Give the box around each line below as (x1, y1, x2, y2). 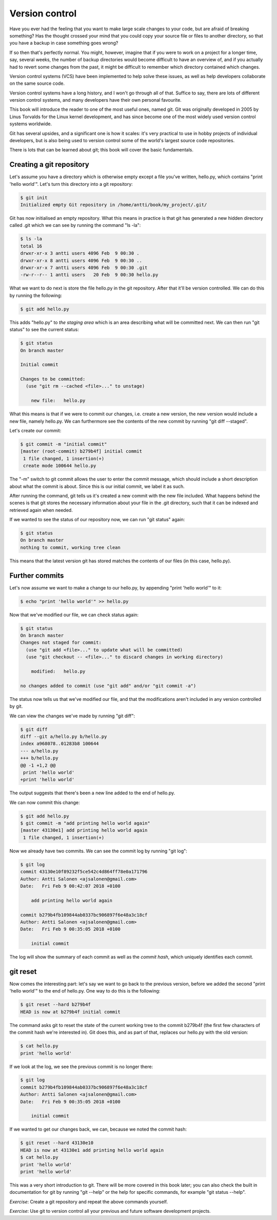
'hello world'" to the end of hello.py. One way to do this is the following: (9, 988, 161, 994)
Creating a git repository (9, 160, 89, 169)
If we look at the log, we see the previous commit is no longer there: (9, 1063, 153, 1070)
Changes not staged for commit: (20, 640, 102, 645)
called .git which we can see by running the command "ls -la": (9, 222, 141, 228)
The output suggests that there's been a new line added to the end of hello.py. (9, 790, 175, 796)
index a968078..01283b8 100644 (20, 741, 100, 747)
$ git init (20, 195, 48, 200)
